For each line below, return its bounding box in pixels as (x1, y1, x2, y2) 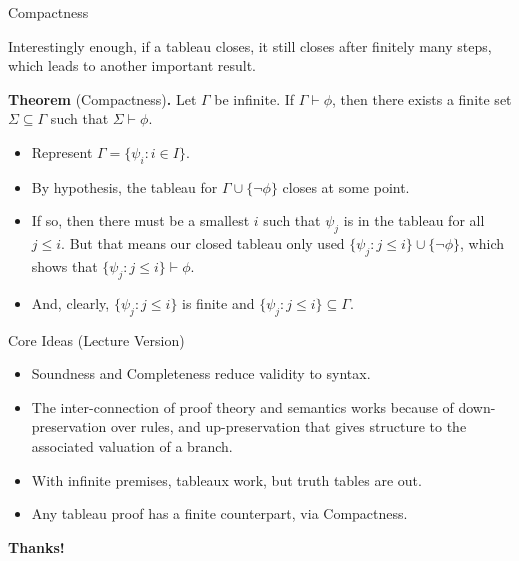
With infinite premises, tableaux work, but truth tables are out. (31, 469, 422, 490)
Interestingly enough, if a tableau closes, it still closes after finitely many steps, (8, 35, 492, 56)
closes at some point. (282, 176, 410, 197)
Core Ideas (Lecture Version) (8, 329, 185, 350)
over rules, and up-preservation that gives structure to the (110, 416, 467, 437)
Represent (31, 141, 93, 162)
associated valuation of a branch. (31, 435, 233, 456)
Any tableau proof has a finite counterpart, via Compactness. (31, 503, 408, 524)
